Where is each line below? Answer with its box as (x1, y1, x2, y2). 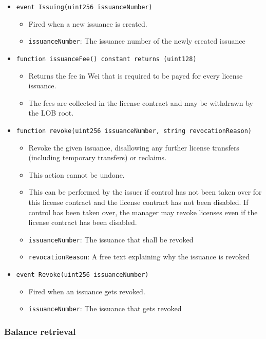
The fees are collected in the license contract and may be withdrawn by (28, 97, 253, 108)
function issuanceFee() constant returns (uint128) (16, 55, 197, 63)
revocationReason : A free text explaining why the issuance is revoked (28, 251, 250, 262)
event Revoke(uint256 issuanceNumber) (16, 271, 149, 279)
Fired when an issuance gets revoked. (28, 286, 145, 296)
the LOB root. (28, 107, 74, 118)
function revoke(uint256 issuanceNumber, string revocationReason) (16, 127, 252, 135)
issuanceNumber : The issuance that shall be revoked (28, 234, 194, 244)
